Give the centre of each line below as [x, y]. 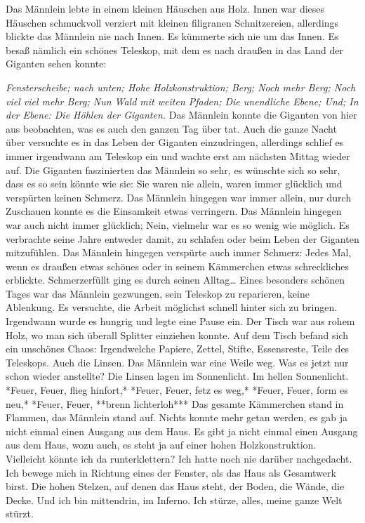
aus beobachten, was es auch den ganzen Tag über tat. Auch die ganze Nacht [171, 128]
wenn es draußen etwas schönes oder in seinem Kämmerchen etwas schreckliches [178, 266]
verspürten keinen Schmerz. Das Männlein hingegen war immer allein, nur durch [179, 197]
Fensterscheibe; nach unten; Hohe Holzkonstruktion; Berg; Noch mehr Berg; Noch [181, 87]
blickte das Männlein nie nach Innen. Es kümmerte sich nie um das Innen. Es [172, 36]
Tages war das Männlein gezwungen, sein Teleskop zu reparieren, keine [158, 293]
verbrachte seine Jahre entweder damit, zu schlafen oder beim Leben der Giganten [182, 238]
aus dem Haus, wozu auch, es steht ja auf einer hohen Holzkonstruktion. [161, 445]
